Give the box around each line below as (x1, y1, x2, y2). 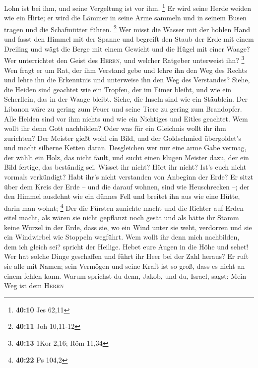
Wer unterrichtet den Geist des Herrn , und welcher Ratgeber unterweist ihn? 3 (4, 54, 245, 65)
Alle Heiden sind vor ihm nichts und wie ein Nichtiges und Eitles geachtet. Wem (4, 113, 248, 123)
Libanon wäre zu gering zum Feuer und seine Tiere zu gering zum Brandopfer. (4, 103, 242, 114)
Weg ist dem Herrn (4, 280, 64, 291)
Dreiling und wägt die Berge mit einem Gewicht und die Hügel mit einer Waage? (4, 43, 250, 54)
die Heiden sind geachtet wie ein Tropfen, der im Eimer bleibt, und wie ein (4, 84, 232, 94)
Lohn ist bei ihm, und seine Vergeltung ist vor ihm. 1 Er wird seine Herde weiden (4, 1, 251, 13)
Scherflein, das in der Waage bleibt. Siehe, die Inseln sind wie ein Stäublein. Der (4, 94, 248, 104)
